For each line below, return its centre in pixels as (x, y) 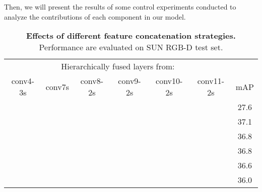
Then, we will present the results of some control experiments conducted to (120, 7)
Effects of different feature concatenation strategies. (131, 36)
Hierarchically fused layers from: (118, 66)
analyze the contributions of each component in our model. (95, 16)
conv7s (57, 86)
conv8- (92, 81)
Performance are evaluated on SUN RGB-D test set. (131, 47)
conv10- (169, 81)
